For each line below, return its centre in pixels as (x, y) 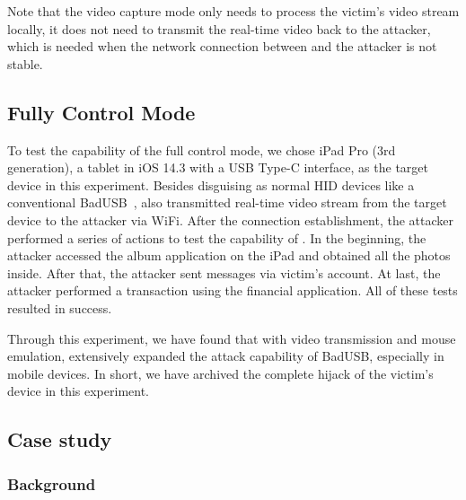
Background (52, 483)
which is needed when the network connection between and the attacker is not (222, 46)
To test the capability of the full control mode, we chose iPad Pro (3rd (202, 149)
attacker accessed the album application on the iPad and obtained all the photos (229, 255)
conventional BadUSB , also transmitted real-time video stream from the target (227, 202)
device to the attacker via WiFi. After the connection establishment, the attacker (231, 219)
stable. (25, 63)
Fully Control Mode (101, 112)
